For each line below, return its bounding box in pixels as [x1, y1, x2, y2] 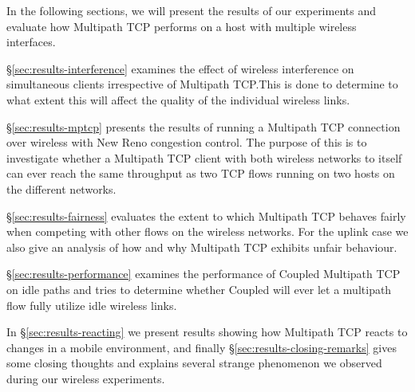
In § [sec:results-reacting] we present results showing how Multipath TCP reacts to [6, 323, 408, 340]
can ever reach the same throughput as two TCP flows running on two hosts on [6, 165, 395, 182]
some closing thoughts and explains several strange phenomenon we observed [6, 355, 382, 371]
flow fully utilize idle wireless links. [6, 296, 177, 313]
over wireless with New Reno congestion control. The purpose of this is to [6, 134, 367, 151]
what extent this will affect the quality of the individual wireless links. [6, 91, 350, 108]
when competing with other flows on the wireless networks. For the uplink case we [6, 223, 409, 240]
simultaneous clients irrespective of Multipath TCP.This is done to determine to [6, 76, 398, 92]
